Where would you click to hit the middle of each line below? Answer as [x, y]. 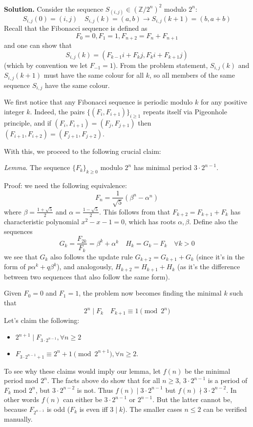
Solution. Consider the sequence [54, 9]
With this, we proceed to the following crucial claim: [83, 151]
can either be [83, 399]
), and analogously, [85, 267]
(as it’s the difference [209, 267]
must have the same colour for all [94, 75]
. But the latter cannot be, [192, 399]
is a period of [228, 380]
